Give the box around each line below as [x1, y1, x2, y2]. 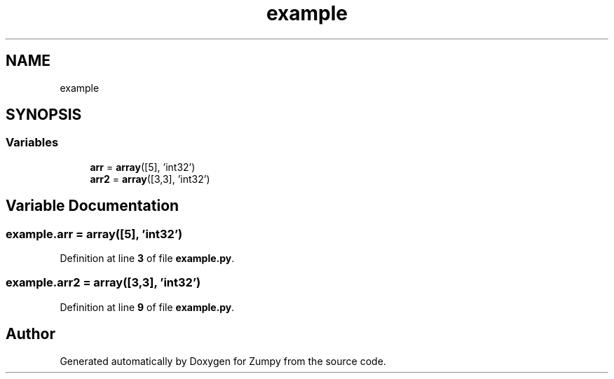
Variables [6, 135, 59, 150]
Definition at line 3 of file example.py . [60, 252, 235, 265]
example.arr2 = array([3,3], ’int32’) [6, 275, 201, 290]
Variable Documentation [6, 197, 179, 215]
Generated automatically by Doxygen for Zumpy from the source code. [60, 354, 386, 367]
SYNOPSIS [6, 106, 82, 124]
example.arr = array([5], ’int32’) [6, 226, 183, 241]
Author [6, 325, 55, 343]
